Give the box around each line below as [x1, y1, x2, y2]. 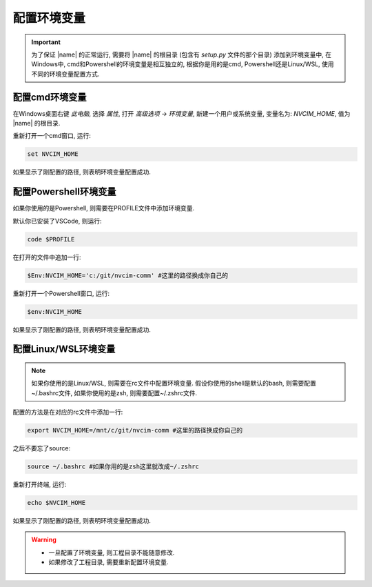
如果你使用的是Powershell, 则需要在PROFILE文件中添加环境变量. [12, 204, 195, 212]
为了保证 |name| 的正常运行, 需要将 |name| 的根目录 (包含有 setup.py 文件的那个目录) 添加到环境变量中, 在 [31, 50, 332, 59]
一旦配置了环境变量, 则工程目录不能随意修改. [48, 548, 175, 557]
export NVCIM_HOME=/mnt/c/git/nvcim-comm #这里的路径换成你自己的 [27, 426, 243, 435]
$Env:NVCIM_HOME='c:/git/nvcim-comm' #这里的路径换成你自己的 [27, 271, 229, 279]
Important [31, 38, 61, 46]
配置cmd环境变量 [12, 91, 87, 103]
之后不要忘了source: [12, 444, 71, 452]
